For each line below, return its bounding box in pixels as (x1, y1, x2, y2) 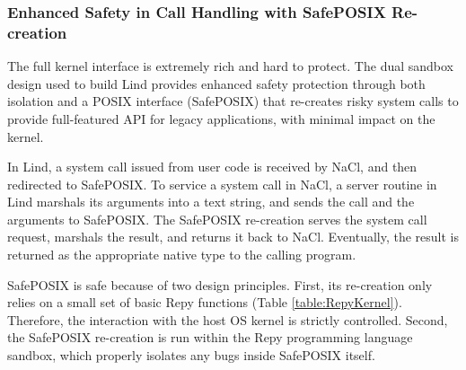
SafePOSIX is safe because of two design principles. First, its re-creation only (7, 275, 433, 294)
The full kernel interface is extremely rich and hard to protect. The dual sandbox (7, 57, 454, 75)
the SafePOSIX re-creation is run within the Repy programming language (7, 328, 413, 347)
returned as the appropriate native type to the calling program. (7, 245, 356, 264)
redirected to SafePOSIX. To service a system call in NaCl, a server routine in (7, 174, 437, 193)
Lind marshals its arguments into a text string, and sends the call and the (7, 192, 415, 211)
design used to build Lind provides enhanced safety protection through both (7, 74, 426, 92)
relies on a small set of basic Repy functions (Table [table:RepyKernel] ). (7, 293, 402, 312)
